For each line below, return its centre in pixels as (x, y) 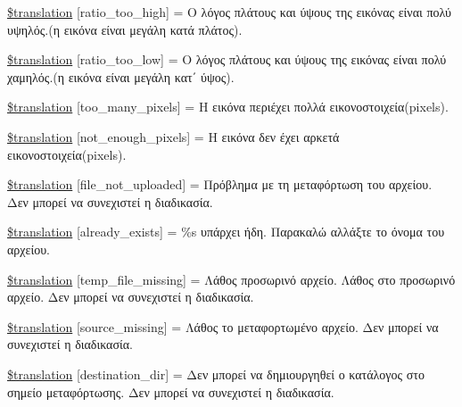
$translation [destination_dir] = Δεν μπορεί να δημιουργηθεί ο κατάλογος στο (216, 374)
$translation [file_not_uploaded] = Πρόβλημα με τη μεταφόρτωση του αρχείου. (220, 184)
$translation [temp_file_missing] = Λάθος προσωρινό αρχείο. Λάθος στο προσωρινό (231, 279)
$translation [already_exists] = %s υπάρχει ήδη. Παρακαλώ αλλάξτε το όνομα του (226, 232)
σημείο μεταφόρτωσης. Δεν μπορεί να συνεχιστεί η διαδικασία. (171, 391)
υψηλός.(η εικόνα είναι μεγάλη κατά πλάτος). (125, 29)
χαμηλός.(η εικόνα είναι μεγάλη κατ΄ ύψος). (121, 76)
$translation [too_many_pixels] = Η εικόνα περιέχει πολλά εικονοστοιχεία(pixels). (228, 107)
